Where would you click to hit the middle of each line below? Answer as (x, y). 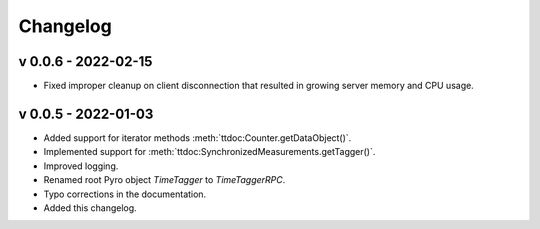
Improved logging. (81, 166)
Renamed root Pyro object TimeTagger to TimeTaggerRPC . (164, 180)
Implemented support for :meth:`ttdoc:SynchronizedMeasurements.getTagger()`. (209, 152)
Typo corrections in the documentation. (125, 194)
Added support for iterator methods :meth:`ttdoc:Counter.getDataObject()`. (197, 137)
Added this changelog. (90, 207)
